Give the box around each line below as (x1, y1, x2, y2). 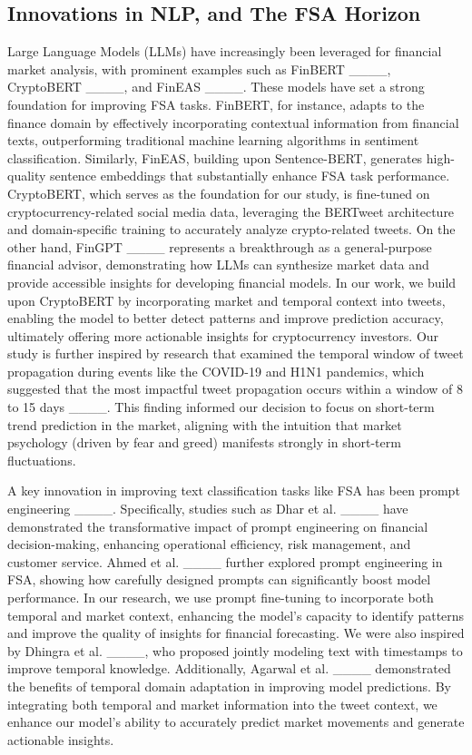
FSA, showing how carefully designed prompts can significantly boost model (7, 570, 431, 589)
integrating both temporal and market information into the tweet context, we (7, 694, 438, 713)
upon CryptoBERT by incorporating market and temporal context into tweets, (7, 290, 446, 309)
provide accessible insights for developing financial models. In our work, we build (7, 272, 457, 291)
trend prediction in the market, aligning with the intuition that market (7, 415, 402, 434)
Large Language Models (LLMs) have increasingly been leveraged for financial (7, 42, 442, 61)
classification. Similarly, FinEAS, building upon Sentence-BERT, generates (7, 148, 423, 167)
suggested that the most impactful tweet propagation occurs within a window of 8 (7, 379, 464, 398)
